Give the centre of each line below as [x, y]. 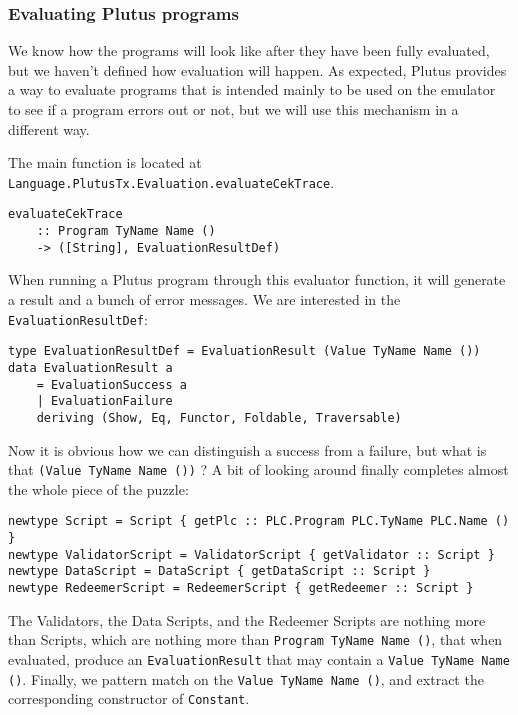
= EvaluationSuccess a [111, 384]
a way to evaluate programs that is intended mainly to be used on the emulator [252, 89]
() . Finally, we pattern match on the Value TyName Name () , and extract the [246, 678]
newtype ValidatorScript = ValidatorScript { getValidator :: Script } [251, 554]
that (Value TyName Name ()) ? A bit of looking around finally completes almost [258, 469]
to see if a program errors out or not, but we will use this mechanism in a [233, 109]
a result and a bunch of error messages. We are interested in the [204, 299]
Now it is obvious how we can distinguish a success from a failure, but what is [247, 449]
